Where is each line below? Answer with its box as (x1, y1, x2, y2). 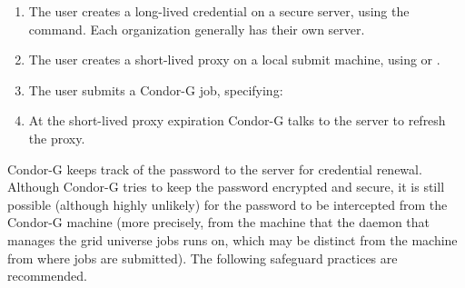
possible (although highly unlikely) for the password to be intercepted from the (7, 194, 448, 214)
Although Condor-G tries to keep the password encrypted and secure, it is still (7, 177, 445, 196)
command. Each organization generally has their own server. (28, 19, 365, 38)
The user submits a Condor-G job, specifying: (28, 80, 283, 99)
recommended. (7, 266, 87, 285)
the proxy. (28, 128, 85, 147)
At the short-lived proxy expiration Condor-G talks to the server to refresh (28, 111, 446, 130)
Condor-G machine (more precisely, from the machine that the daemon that (7, 213, 430, 232)
